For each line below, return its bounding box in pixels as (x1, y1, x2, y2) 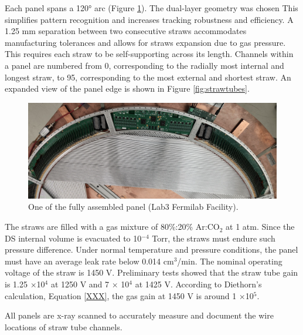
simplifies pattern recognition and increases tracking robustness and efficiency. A (5, 13, 294, 25)
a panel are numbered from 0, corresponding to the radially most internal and (5, 59, 284, 71)
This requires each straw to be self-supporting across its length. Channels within (5, 48, 294, 60)
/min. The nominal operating (177, 254, 282, 267)
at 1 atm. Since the (226, 220, 295, 233)
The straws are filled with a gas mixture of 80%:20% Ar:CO (5, 220, 220, 233)
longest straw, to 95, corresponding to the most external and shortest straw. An (5, 71, 291, 83)
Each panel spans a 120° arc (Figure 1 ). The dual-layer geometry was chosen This (5, 2, 298, 14)
